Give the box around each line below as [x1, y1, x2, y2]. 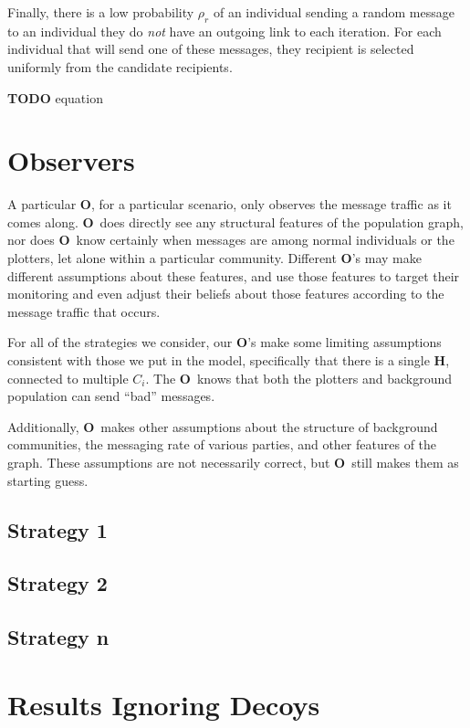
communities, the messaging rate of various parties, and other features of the [7, 435, 437, 454]
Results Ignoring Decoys [7, 685, 320, 723]
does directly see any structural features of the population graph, [99, 212, 464, 231]
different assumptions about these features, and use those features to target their [7, 266, 460, 285]
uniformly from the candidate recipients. [7, 57, 233, 76]
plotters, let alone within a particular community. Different [7, 248, 337, 268]
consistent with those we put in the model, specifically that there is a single [7, 351, 430, 370]
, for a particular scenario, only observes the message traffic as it [90, 195, 452, 214]
